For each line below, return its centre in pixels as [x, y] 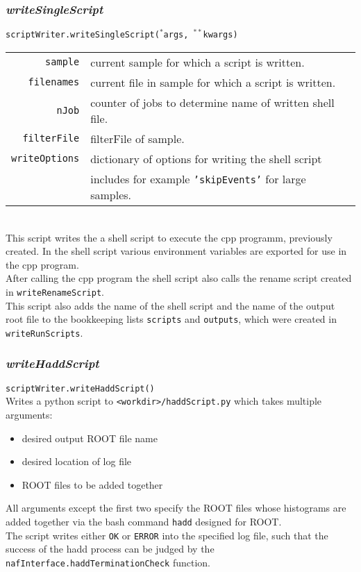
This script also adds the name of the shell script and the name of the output [170, 305]
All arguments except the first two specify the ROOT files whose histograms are [176, 508]
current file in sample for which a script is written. [213, 82]
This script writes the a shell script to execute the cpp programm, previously [169, 237]
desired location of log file [77, 461]
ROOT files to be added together [92, 484]
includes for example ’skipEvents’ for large [198, 178]
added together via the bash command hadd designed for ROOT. [144, 521]
